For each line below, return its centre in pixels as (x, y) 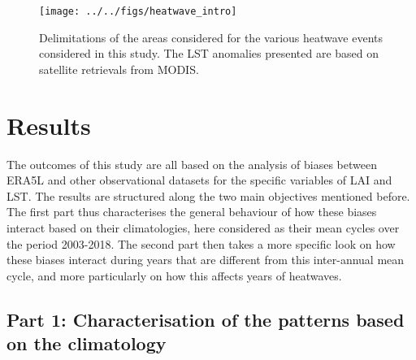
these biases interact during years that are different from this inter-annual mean (206, 260)
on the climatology (87, 343)
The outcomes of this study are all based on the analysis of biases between (192, 164)
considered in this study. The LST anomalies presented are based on (209, 53)
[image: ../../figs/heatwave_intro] (138, 11)
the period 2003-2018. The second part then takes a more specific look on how (201, 243)
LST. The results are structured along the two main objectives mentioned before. (208, 195)
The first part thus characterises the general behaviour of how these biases (192, 212)
